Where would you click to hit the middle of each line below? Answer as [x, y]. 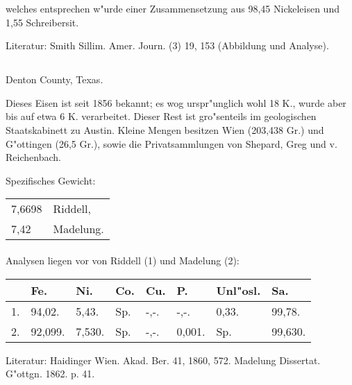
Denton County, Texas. [55, 79]
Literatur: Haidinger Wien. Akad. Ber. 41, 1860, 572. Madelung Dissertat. [163, 360]
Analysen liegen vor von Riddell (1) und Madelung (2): [123, 260]
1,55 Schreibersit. [42, 22]
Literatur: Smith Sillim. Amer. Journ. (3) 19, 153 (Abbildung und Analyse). [167, 45]
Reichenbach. [33, 157]
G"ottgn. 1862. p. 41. [50, 374]
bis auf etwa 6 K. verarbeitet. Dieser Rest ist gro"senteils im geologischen [161, 116]
